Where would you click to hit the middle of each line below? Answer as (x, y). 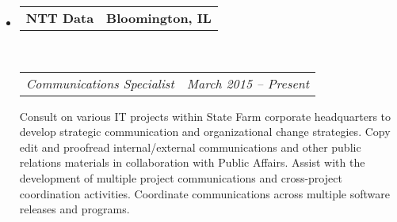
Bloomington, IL (159, 18)
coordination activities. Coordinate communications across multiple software (205, 193)
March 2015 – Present (248, 83)
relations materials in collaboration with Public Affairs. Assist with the (192, 162)
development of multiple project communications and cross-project (181, 177)
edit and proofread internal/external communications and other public (190, 147)
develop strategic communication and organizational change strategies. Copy (205, 132)
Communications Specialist (100, 83)
